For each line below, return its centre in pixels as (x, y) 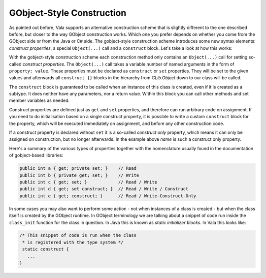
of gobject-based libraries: (36, 155)
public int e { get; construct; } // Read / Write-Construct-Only (108, 196)
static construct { (46, 249)
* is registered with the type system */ (73, 242)
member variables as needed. (39, 100)
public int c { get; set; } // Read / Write (88, 182)
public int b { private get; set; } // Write (79, 175)
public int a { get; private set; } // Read (78, 168)
